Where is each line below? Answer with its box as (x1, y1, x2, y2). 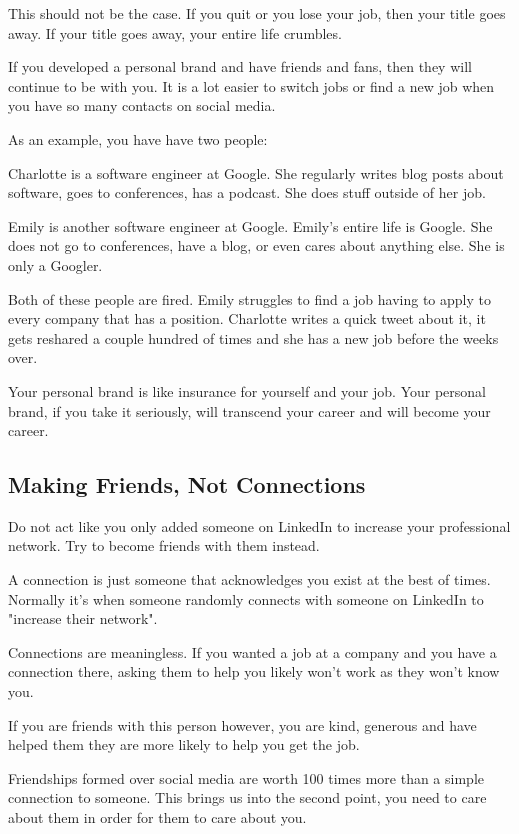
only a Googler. (8, 254, 103, 275)
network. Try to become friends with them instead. (8, 535, 320, 556)
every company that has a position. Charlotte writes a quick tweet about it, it (8, 308, 486, 329)
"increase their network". (8, 608, 158, 629)
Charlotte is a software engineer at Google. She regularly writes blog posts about (8, 162, 504, 183)
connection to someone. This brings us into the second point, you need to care (8, 787, 487, 808)
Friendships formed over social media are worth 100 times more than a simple (8, 767, 484, 788)
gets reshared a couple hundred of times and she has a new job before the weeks (8, 327, 499, 348)
